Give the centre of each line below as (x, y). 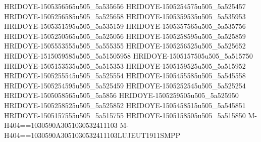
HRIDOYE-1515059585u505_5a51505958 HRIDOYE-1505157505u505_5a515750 (128, 55)
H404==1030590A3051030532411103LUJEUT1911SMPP (92, 135)
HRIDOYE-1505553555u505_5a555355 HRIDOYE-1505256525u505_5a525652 (125, 46)
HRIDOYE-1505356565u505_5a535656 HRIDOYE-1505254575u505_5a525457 (125, 6)
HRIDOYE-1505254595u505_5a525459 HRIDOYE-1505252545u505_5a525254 (125, 85)
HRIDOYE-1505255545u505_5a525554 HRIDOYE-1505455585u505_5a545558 (125, 76)
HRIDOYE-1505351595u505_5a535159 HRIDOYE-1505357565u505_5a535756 (125, 26)
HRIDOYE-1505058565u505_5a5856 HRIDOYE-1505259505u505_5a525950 (121, 95)
